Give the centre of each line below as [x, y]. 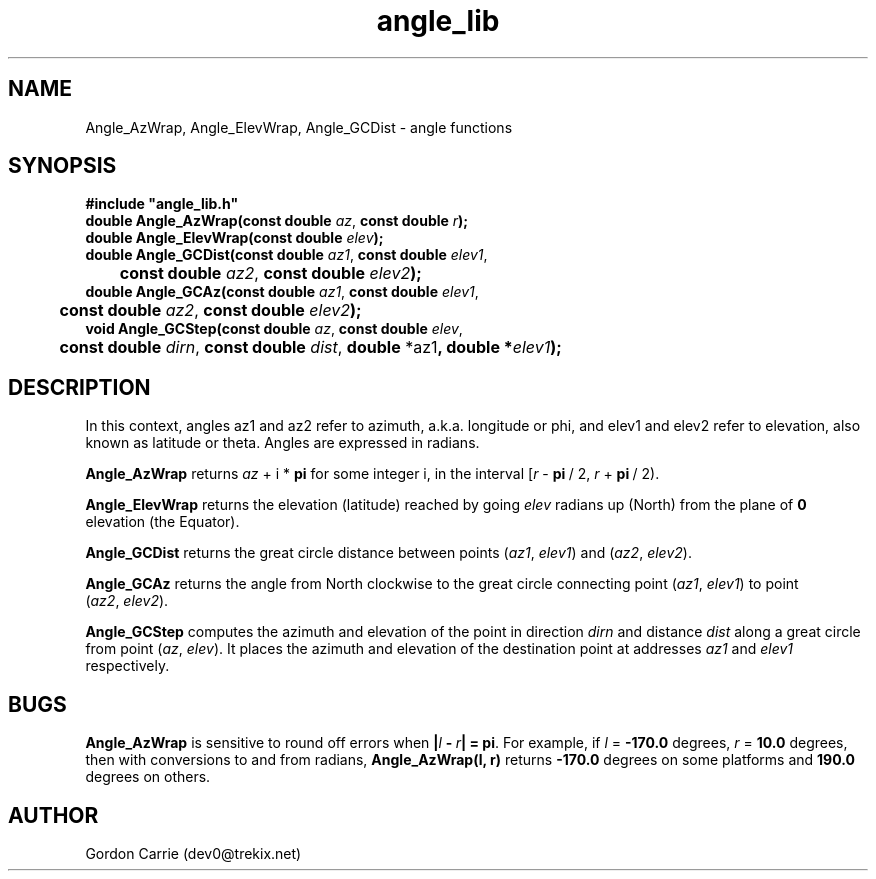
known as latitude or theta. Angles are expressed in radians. [282, 443]
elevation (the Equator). [162, 522]
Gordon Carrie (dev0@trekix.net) [193, 853]
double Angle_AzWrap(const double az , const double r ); [277, 221]
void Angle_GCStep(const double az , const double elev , [274, 329]
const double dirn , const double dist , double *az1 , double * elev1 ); [310, 347]
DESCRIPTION [79, 387]
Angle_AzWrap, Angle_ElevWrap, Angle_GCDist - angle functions [299, 127]
